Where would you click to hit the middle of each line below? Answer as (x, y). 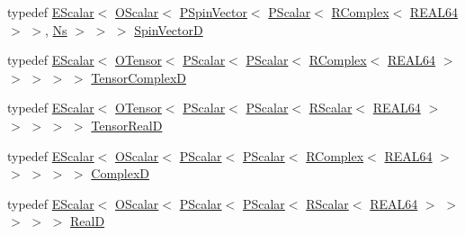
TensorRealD (127, 125)
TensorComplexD (139, 77)
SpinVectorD (169, 29)
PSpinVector (213, 12)
